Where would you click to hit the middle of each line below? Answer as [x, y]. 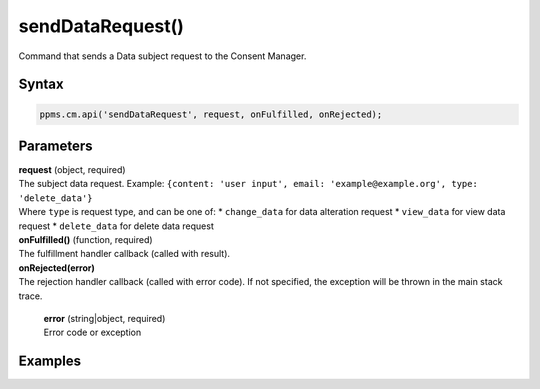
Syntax [41, 84]
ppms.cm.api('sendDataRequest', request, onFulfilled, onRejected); [211, 114]
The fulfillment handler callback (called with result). [124, 254]
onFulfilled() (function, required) [86, 239]
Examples [50, 361]
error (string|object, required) [104, 318]
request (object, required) [72, 170]
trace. [30, 296]
